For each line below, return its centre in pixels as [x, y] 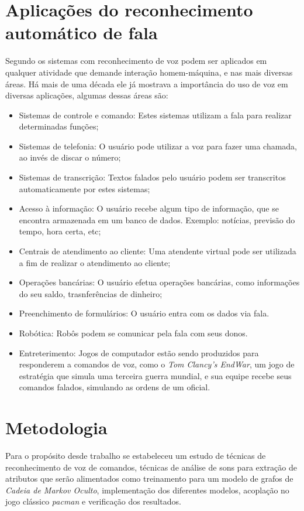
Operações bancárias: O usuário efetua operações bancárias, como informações [159, 282]
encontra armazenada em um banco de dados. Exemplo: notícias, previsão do [157, 219]
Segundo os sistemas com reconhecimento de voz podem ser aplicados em [136, 61]
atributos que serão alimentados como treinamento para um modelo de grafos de [149, 478]
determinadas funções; [59, 126]
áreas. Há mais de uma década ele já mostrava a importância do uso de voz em [147, 84]
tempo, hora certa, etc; [60, 231]
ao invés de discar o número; [70, 157]
